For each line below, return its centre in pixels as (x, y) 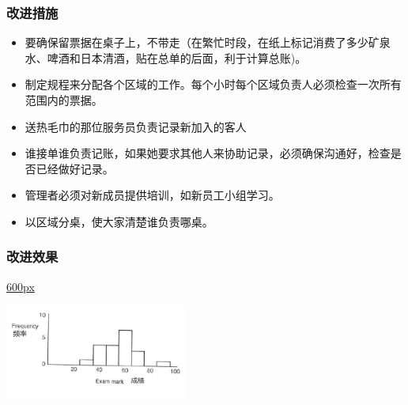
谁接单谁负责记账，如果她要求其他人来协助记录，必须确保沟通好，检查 (208, 153)
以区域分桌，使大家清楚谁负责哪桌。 (119, 221)
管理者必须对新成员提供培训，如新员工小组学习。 (152, 195)
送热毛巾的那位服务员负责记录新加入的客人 (136, 126)
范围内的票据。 (64, 100)
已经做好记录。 (75, 168)
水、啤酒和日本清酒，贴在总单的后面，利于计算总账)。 (166, 57)
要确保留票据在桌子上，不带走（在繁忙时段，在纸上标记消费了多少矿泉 (208, 42)
